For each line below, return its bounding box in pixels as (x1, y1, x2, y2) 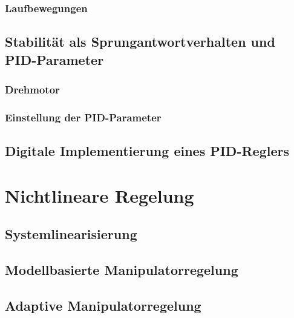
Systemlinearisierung (5, 225, 137, 243)
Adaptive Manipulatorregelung (5, 296, 201, 314)
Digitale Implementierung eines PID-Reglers (5, 141, 289, 160)
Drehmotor (5, 81, 60, 96)
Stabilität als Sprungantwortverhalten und (5, 32, 275, 51)
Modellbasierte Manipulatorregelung (5, 260, 238, 279)
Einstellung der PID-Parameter (5, 109, 162, 124)
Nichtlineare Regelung (5, 183, 194, 208)
